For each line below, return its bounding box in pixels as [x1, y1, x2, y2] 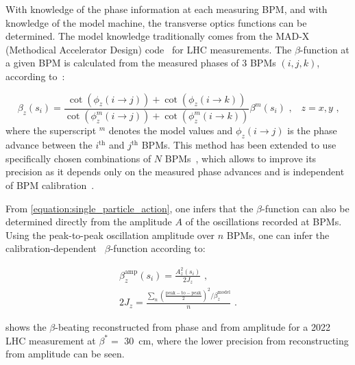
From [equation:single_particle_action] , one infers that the [5, 201, 254, 215]
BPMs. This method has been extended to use [141, 138, 336, 152]
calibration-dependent [5, 241, 97, 255]
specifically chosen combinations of [5, 151, 151, 165]
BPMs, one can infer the [226, 227, 330, 242]
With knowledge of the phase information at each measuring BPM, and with [5, 2, 328, 16]
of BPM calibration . [5, 178, 95, 192]
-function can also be [262, 201, 350, 215]
